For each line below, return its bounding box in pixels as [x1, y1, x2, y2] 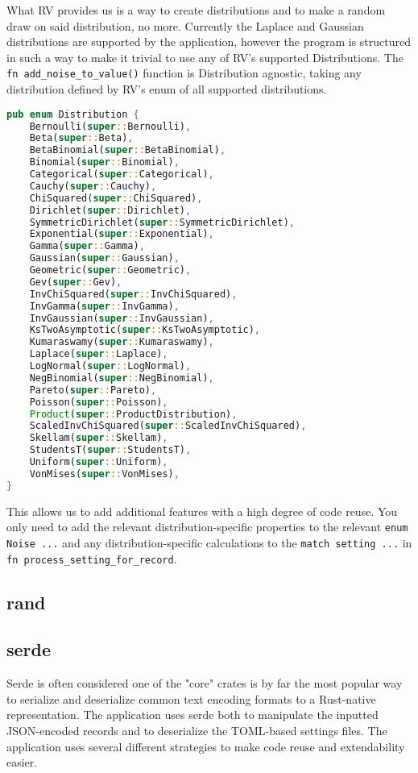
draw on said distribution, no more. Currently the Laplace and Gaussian [6, 17, 364, 34]
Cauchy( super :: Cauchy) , [29, 180, 157, 192]
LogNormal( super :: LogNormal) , [29, 360, 192, 372]
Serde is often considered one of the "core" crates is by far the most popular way [6, 675, 403, 692]
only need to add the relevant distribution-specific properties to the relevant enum [6, 518, 408, 535]
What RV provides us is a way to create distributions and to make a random [6, 2, 386, 18]
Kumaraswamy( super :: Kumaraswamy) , [29, 336, 214, 348]
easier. [6, 754, 38, 771]
